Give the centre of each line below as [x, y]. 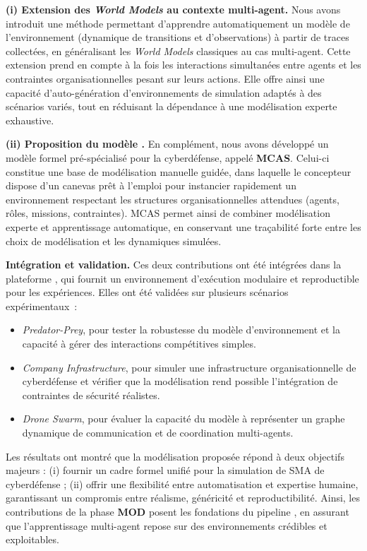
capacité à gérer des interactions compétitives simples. [139, 344]
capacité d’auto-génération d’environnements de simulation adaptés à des [164, 92]
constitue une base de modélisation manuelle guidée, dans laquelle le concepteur [179, 171]
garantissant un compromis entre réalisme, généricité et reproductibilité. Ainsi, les [183, 498]
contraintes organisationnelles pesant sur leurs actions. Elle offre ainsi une [165, 78]
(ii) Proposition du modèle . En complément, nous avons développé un [167, 144]
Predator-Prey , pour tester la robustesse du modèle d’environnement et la [181, 330]
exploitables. [32, 539]
